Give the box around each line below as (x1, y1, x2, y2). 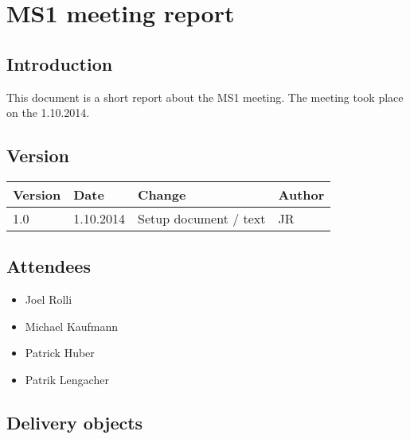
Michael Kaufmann (25, 317, 119, 334)
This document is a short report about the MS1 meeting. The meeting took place (6, 88, 404, 105)
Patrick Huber (25, 344, 95, 361)
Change (138, 185, 186, 204)
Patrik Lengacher (25, 371, 109, 387)
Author (278, 185, 325, 204)
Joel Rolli (25, 291, 72, 308)
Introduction (6, 51, 113, 76)
